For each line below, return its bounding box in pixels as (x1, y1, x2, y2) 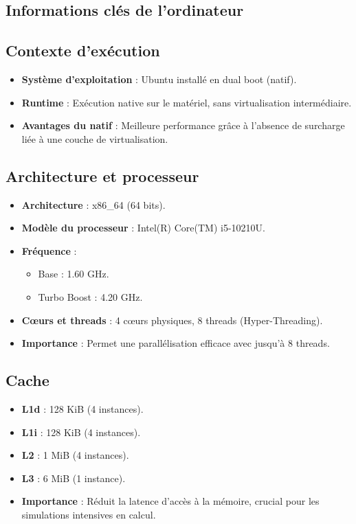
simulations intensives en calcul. (21, 507, 156, 521)
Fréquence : (21, 243, 77, 258)
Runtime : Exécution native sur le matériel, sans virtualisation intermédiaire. (21, 95, 352, 109)
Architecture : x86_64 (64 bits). (21, 197, 166, 212)
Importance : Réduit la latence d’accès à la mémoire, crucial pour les (21, 494, 320, 508)
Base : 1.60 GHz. (38, 266, 109, 281)
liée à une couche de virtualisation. (21, 131, 168, 146)
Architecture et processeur (5, 165, 199, 186)
